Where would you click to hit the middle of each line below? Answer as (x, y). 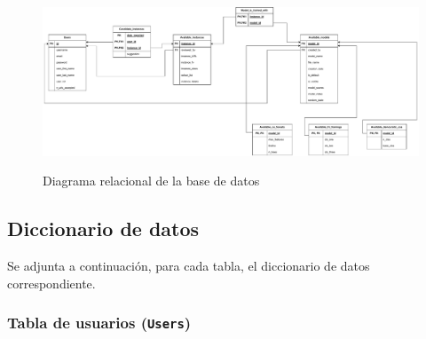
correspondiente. (51, 283)
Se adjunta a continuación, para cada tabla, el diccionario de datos (189, 266)
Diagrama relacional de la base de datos (151, 181)
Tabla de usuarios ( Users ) (99, 323)
